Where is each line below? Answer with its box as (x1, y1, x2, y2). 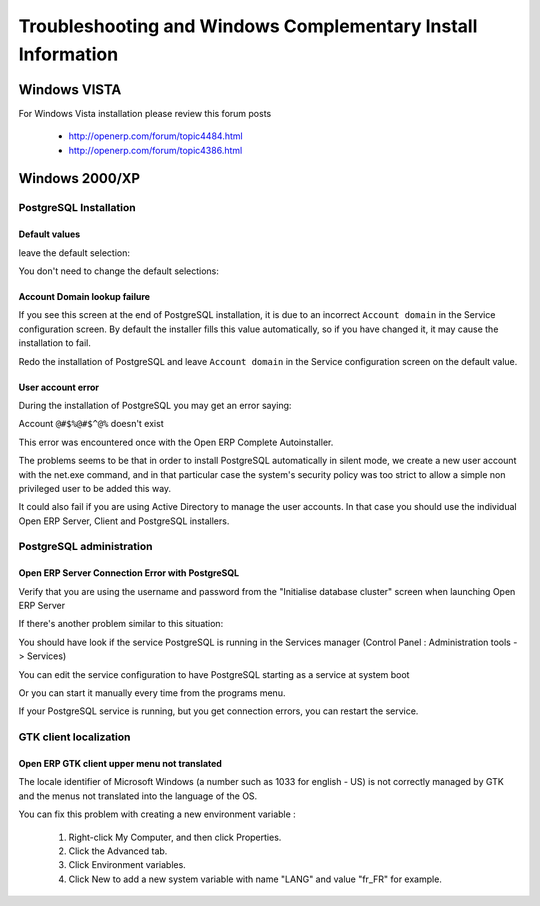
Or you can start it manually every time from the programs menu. (18, 686, 286, 699)
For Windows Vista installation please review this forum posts (18, 107, 272, 119)
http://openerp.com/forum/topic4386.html (68, 144, 243, 156)
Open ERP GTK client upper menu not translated (18, 757, 222, 769)
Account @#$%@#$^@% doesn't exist (18, 418, 164, 430)
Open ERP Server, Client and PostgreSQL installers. (18, 515, 230, 527)
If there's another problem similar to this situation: (18, 618, 224, 630)
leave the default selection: (18, 246, 130, 259)
